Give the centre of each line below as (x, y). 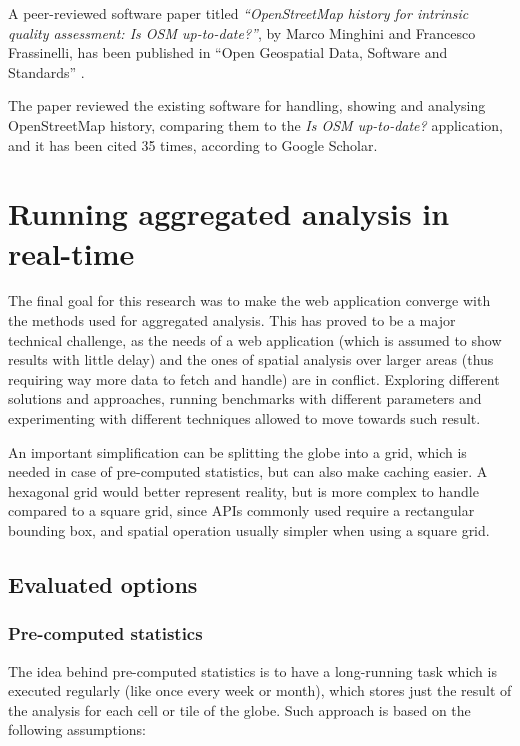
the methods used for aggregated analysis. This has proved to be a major (232, 320)
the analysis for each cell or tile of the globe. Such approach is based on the (239, 709)
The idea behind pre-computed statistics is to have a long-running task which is (252, 670)
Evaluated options (103, 583)
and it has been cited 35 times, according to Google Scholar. (193, 144)
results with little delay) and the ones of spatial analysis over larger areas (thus (251, 359)
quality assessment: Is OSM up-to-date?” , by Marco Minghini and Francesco (242, 32)
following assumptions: (77, 729)
